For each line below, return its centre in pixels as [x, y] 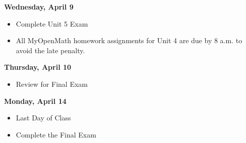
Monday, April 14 [35, 101]
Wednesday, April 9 [39, 7]
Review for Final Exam [52, 84]
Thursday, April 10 [38, 67]
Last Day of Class [43, 118]
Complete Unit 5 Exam [52, 23]
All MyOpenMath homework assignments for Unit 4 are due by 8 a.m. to [129, 40]
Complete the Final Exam [56, 134]
